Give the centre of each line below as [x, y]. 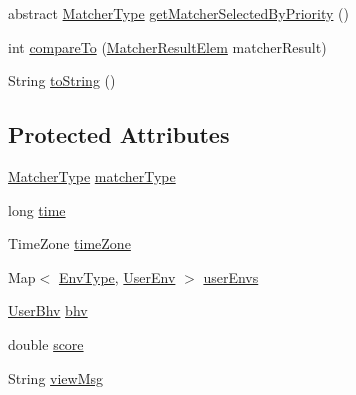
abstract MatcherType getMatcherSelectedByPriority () [178, 13]
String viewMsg [56, 377]
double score [46, 343]
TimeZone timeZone [69, 243]
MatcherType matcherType [92, 175]
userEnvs [231, 276]
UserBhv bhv [48, 310]
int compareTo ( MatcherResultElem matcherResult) [167, 46]
